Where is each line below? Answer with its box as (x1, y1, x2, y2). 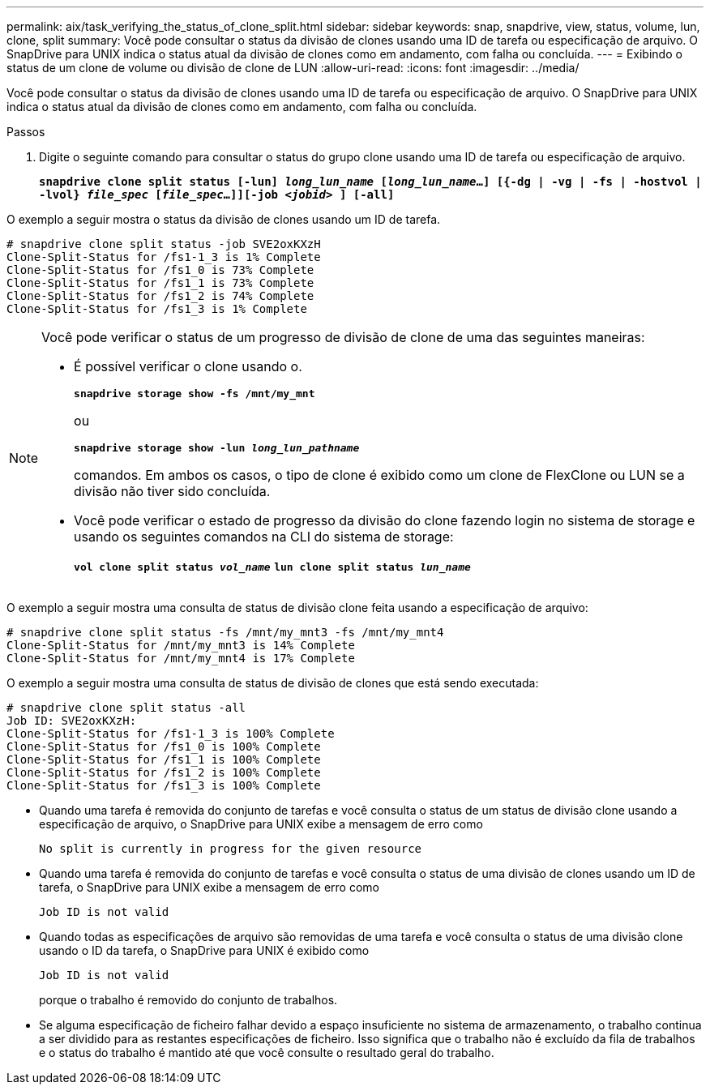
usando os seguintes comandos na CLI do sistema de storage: (74, 528, 454, 545)
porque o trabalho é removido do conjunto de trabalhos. (39, 993, 338, 1007)
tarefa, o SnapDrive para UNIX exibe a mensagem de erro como (39, 880, 379, 894)
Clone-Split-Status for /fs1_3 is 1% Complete (6, 302, 307, 315)
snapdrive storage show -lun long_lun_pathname (74, 442, 360, 454)
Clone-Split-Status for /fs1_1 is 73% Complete (6, 276, 314, 289)
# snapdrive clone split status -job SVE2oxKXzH (6, 237, 321, 250)
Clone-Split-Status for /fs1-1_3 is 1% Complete (6, 250, 321, 263)
